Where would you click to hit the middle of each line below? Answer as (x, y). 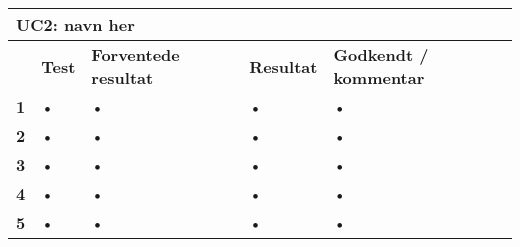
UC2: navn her (75, 24)
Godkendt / (381, 54)
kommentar (379, 77)
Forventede (135, 54)
